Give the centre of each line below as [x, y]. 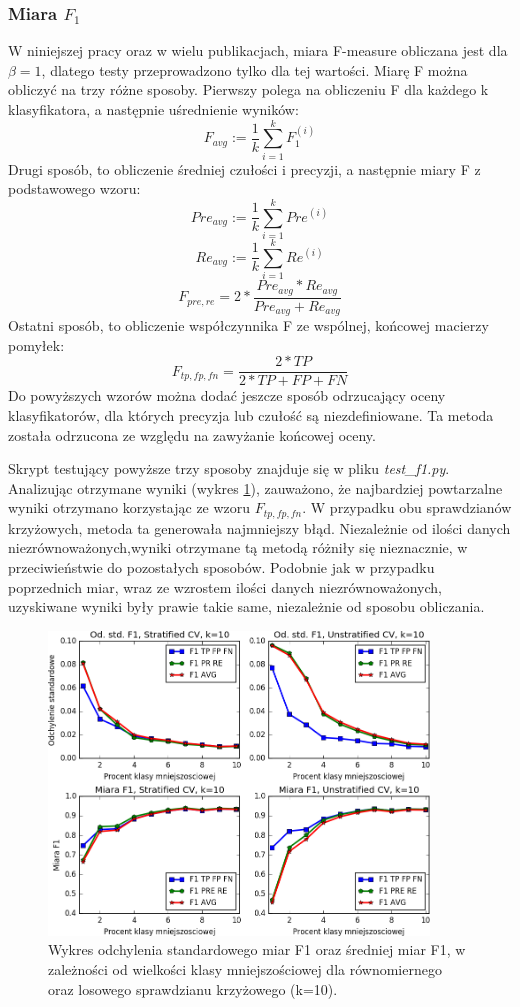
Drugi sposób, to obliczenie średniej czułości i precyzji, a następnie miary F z [244, 168]
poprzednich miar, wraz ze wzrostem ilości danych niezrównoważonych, [225, 586]
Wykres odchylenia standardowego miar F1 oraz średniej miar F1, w [257, 949]
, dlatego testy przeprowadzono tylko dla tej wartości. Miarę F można [254, 69]
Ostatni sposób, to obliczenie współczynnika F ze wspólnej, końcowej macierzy [248, 325]
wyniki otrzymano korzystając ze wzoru [129, 507]
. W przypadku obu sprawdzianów [407, 507]
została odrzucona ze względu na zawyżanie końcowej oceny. [192, 434]
